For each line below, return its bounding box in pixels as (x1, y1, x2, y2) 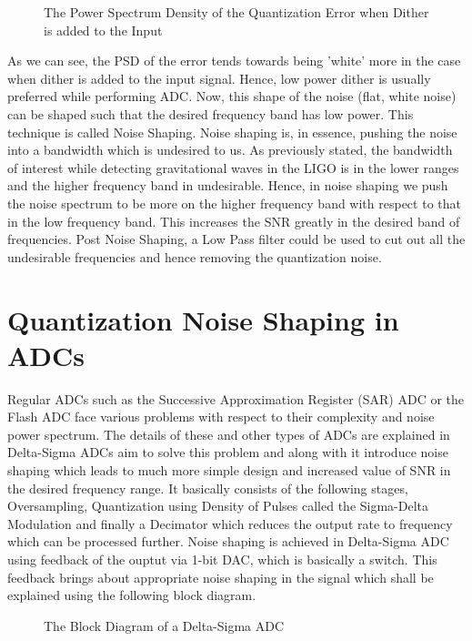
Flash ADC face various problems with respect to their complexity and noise (7, 407, 435, 426)
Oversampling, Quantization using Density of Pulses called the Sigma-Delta (7, 496, 429, 515)
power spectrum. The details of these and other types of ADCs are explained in (7, 424, 450, 443)
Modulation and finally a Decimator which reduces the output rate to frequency (7, 514, 453, 533)
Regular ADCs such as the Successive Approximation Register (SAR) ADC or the (7, 389, 465, 408)
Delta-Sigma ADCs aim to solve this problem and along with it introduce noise (7, 443, 448, 462)
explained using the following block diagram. (7, 585, 256, 605)
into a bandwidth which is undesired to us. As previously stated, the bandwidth (7, 140, 453, 159)
